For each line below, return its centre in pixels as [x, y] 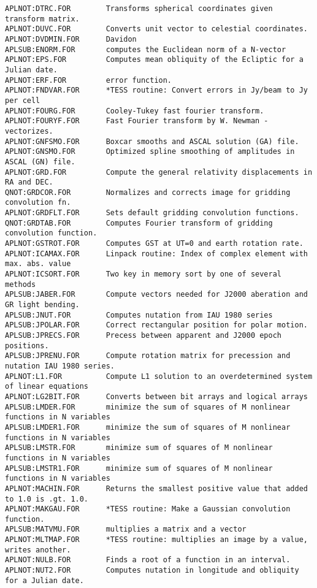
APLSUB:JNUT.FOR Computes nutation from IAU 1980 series [139, 315]
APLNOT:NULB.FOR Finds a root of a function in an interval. [148, 560]
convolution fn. [38, 203]
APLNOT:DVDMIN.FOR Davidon [71, 39]
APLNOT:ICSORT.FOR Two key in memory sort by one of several [143, 274]
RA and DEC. [29, 182]
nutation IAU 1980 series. [60, 366]
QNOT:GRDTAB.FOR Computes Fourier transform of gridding [139, 223]
